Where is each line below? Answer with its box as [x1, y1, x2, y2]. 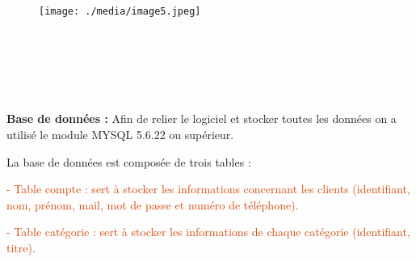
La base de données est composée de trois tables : [6, 153, 251, 170]
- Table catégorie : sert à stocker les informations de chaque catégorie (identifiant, [6, 223, 410, 240]
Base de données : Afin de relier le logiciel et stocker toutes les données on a [6, 110, 397, 127]
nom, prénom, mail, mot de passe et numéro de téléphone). [6, 196, 299, 213]
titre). [6, 239, 36, 256]
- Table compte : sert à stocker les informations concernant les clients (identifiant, [6, 180, 410, 197]
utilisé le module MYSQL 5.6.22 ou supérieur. [6, 126, 234, 143]
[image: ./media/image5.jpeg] [39, 6, 201, 17]
